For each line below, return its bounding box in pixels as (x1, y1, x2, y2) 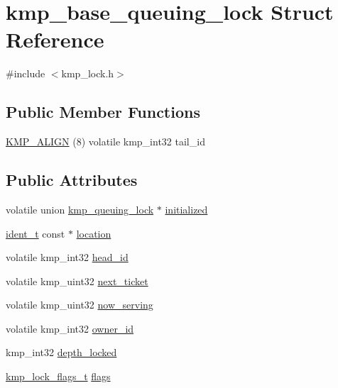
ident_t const (6, 226, 65, 240)
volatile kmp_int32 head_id (6, 250, 129, 265)
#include (6, 66, 45, 81)
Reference (6, 25, 104, 54)
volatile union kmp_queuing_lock (6, 201, 154, 216)
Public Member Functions (6, 101, 200, 123)
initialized (165, 201, 208, 216)
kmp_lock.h (61, 66, 114, 81)
